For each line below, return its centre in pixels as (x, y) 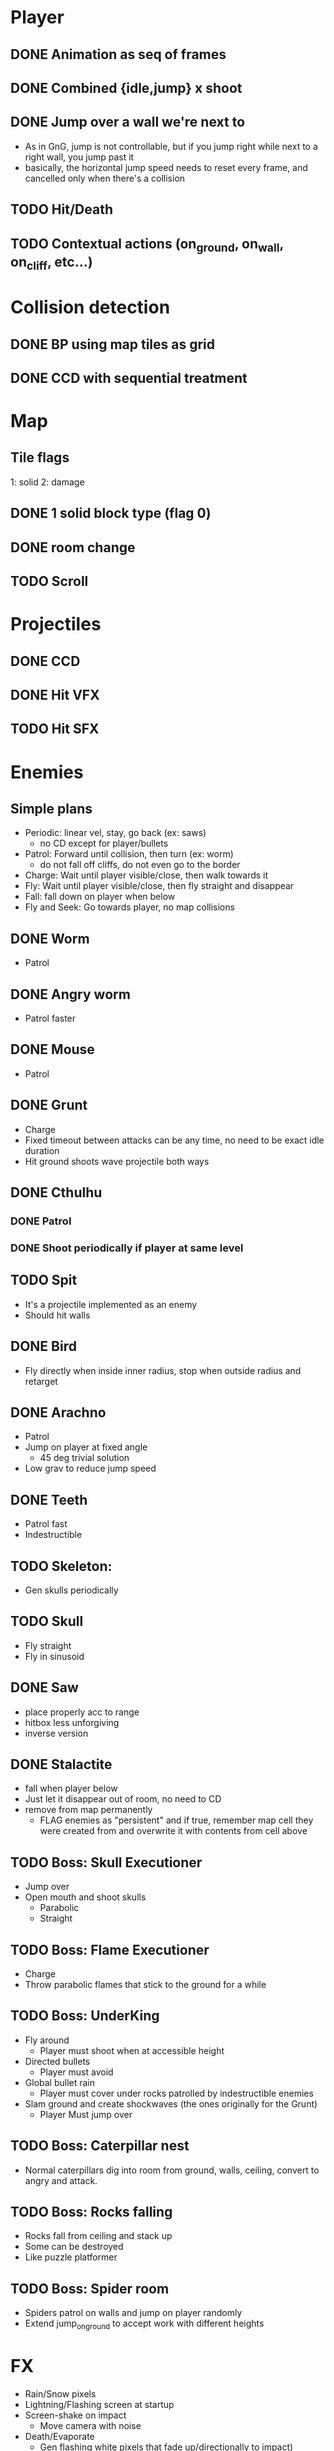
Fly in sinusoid (54, 1656)
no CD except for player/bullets (104, 843)
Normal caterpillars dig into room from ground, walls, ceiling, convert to (172, 2170)
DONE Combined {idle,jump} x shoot (126, 87)
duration (42, 1150)
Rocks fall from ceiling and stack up (98, 2236)
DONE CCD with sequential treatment (129, 377)
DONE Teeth (49, 1499)
